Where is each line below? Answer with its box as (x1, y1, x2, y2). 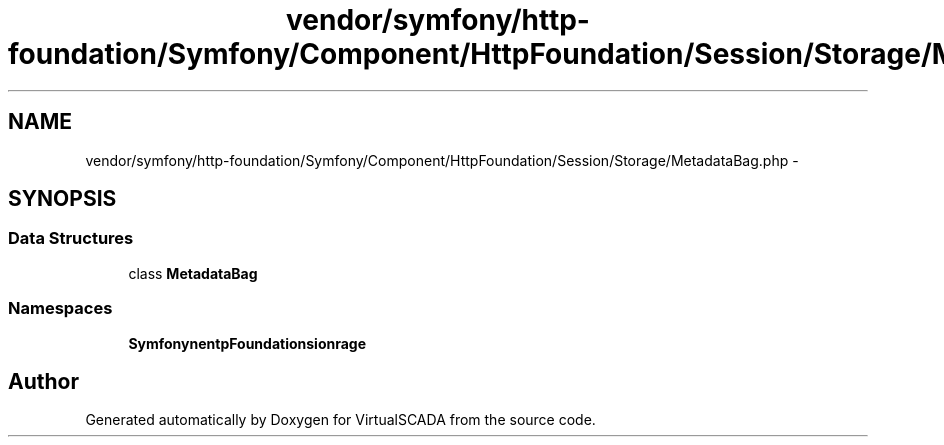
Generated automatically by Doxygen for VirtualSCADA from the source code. (85, 411, 596, 429)
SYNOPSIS (8, 186, 117, 212)
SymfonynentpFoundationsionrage (128, 334, 367, 352)
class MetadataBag (128, 264, 258, 282)
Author (8, 368, 79, 394)
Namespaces (8, 298, 113, 319)
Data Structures (8, 228, 134, 249)
